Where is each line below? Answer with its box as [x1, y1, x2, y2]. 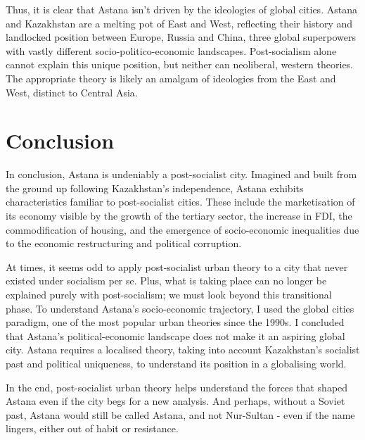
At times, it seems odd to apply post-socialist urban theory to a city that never [6, 259, 348, 274]
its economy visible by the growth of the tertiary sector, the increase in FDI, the [6, 208, 352, 223]
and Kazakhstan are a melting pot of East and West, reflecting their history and [6, 15, 353, 30]
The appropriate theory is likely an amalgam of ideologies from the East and [6, 70, 336, 85]
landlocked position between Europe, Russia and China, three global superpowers [6, 30, 356, 44]
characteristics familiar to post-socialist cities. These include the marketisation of [6, 194, 355, 209]
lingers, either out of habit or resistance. [6, 421, 179, 436]
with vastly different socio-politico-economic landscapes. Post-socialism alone [6, 43, 337, 58]
